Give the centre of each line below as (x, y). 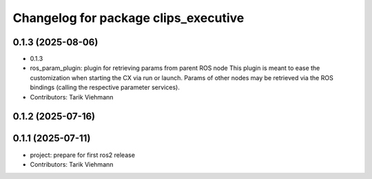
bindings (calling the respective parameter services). (105, 87)
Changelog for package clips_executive (128, 18)
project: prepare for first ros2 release (83, 155)
